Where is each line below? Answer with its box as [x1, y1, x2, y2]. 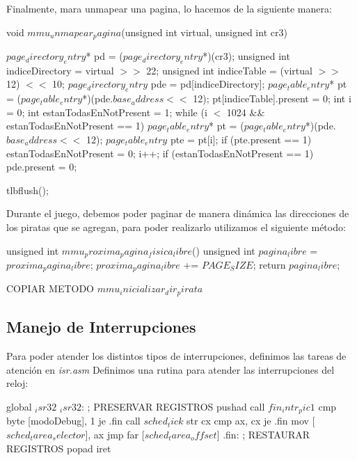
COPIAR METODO [6, 281, 95, 296]
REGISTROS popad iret [6, 441, 111, 455]
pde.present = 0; [6, 159, 77, 174]
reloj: [6, 376, 29, 390]
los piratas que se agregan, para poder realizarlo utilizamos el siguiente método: [6, 219, 346, 234]
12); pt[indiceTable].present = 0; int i [193, 91, 351, 106]
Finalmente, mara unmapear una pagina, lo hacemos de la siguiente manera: [6, 1, 332, 15]
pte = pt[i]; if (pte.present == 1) [170, 132, 312, 147]
